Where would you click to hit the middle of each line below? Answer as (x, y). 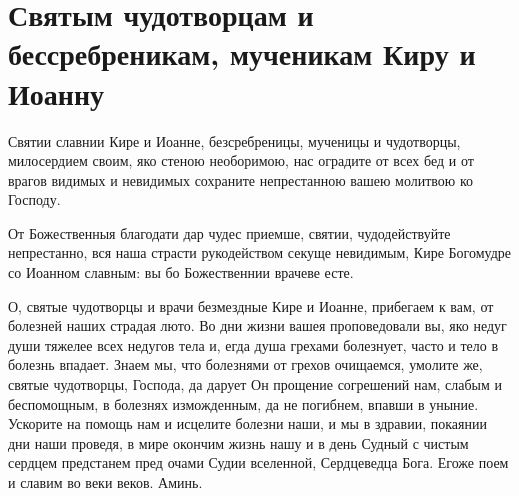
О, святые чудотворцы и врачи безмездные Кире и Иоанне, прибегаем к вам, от (251, 305)
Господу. (34, 199)
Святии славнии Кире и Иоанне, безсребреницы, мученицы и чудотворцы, (234, 140)
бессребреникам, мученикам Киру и (242, 53)
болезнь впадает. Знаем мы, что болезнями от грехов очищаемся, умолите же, (245, 364)
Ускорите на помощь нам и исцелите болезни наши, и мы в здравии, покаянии (247, 423)
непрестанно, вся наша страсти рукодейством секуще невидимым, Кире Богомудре (260, 252)
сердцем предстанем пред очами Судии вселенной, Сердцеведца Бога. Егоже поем (258, 462)
